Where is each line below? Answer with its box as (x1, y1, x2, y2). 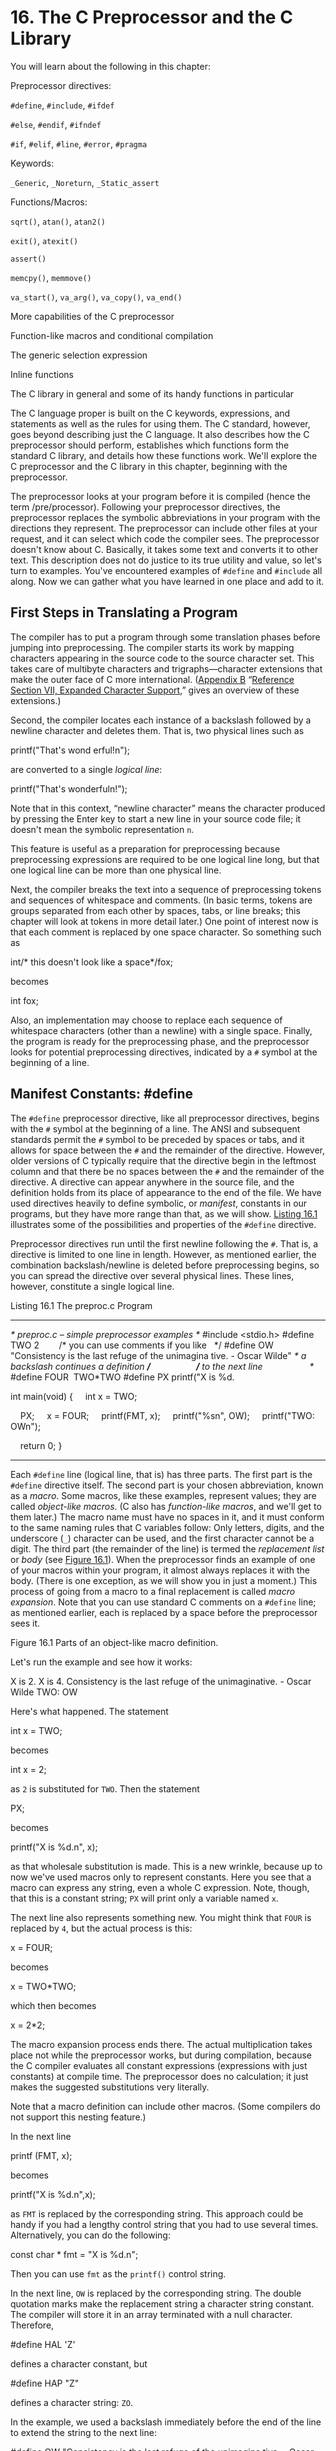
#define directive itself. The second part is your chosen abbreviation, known (10, 1479, 324, 1491)
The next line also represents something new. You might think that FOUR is (10, 1911, 312, 1923)
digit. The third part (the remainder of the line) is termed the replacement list (10, 1542, 325, 1555)
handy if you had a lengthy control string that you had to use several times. (10, 2218, 319, 2230)
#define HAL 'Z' (10, 2338, 76, 2350)
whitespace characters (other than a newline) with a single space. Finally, (10, 1024, 313, 1036)
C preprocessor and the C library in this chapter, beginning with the (10, 460, 288, 472)
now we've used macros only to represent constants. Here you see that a (10, 1871, 312, 1883)
